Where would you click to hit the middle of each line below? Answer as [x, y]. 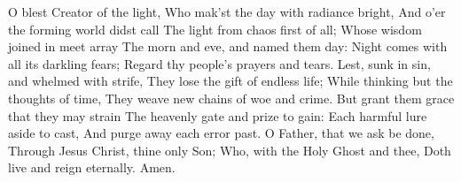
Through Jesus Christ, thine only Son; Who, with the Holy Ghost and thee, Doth [230, 150]
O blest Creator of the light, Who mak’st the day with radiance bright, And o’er [227, 11]
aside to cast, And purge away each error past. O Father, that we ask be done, [221, 133]
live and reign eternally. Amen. [92, 167]
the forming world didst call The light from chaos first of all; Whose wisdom [215, 29]
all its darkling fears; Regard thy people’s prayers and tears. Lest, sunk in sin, [219, 63]
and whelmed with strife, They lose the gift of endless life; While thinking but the [230, 81]
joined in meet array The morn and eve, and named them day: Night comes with [228, 46]
